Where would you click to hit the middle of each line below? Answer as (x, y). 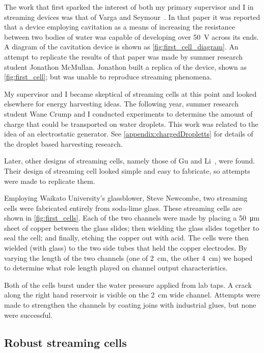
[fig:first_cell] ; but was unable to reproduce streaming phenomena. (108, 77)
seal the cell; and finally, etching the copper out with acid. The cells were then (126, 238)
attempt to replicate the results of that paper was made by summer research (124, 56)
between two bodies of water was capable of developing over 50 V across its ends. (131, 36)
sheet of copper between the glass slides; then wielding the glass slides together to (132, 227)
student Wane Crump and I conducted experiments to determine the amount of (128, 113)
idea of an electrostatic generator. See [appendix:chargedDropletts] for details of (129, 134)
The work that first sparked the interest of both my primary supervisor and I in (129, 7)
